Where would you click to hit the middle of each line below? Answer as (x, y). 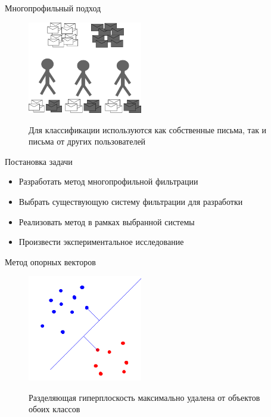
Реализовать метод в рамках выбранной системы (107, 221)
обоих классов (54, 409)
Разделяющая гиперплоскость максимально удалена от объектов (144, 397)
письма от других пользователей (87, 141)
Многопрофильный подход (53, 8)
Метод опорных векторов (50, 261)
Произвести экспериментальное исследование (101, 242)
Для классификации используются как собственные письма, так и (148, 129)
